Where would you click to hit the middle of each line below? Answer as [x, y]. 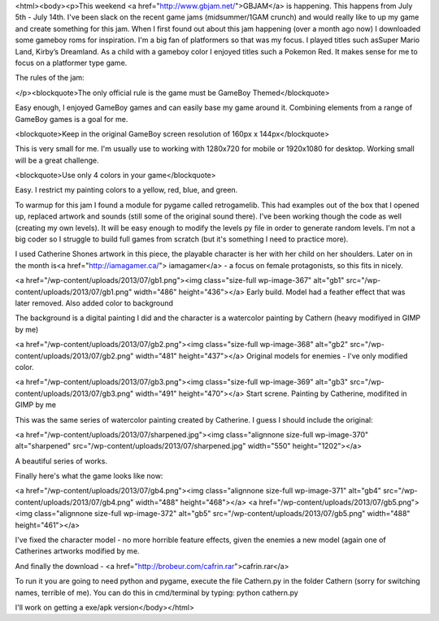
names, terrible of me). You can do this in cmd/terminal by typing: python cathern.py [156, 593]
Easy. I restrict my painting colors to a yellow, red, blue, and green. [126, 190]
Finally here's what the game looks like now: [89, 476]
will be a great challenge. [57, 160]
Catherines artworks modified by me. [77, 551]
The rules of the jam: [50, 78]
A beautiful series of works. [61, 461]
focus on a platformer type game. [71, 63]
